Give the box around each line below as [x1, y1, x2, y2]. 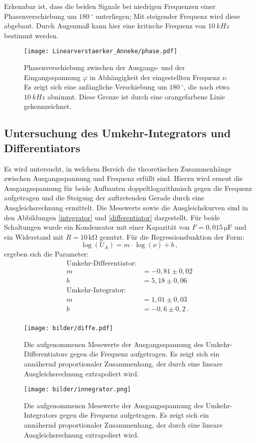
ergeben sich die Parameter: [4, 249, 89, 259]
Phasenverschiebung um [4, 10, 77, 21]
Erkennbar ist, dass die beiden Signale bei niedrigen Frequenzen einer [4, 1, 216, 11]
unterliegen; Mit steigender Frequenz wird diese [96, 10, 241, 21]
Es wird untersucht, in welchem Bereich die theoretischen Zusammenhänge [4, 163, 232, 174]
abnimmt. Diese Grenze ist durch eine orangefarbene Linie [47, 91, 225, 101]
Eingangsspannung [24, 72, 81, 82]
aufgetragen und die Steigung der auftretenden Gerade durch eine [4, 192, 205, 203]
